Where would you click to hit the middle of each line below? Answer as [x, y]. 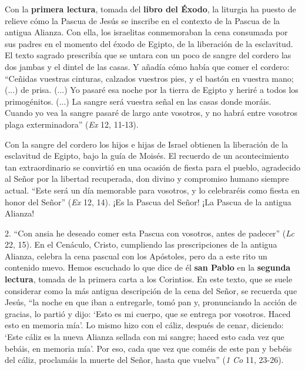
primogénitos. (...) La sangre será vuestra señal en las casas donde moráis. [138, 101]
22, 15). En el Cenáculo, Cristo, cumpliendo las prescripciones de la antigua [141, 244]
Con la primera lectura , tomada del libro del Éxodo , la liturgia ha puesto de [150, 9]
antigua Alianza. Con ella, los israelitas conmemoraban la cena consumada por [146, 32]
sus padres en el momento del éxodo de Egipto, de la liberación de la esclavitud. [149, 43]
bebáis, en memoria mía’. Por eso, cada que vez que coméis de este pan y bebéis [148, 348]
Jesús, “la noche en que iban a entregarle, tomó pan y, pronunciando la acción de [151, 302]
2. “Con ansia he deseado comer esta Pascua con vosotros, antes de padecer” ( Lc [150, 233]
